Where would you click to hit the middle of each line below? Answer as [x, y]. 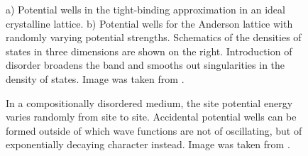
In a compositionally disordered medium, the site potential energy [149, 102]
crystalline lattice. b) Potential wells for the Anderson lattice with [149, 23]
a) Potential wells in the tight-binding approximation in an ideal [145, 9]
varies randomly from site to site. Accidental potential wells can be [151, 117]
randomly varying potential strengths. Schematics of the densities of [154, 37]
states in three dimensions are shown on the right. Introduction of [149, 51]
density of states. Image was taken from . [95, 78]
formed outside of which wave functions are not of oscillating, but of [154, 130]
